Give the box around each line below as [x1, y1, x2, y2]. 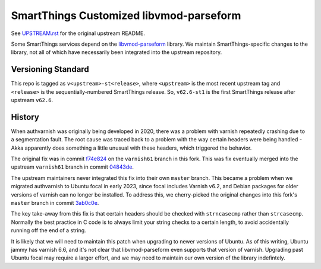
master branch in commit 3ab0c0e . [11, 200, 99, 207]
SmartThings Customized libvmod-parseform [11, 9, 241, 22]
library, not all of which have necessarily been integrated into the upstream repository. [11, 49, 222, 56]
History [11, 112, 40, 122]
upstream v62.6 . [11, 97, 53, 104]
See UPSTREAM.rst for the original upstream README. [11, 30, 145, 37]
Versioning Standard [11, 64, 89, 74]
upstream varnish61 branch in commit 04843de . [11, 163, 134, 170]
